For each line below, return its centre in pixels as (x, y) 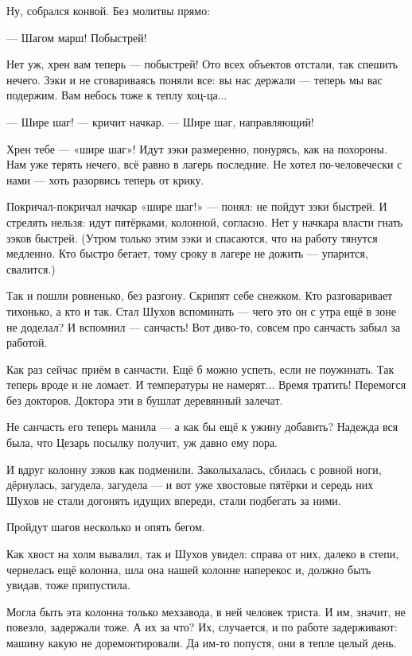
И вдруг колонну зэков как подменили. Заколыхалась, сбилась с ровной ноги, (194, 469)
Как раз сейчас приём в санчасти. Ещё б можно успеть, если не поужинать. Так (200, 369)
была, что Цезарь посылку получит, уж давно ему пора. (142, 443)
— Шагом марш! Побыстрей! (77, 37)
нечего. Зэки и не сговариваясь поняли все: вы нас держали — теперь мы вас (194, 79)
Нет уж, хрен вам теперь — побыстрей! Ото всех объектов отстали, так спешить (202, 64)
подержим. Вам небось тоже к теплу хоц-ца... (117, 95)
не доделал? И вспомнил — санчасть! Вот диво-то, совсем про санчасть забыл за (204, 326)
